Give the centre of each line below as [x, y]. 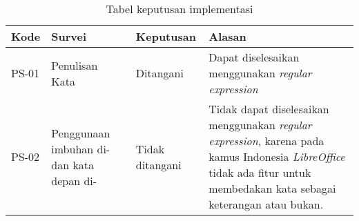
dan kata [73, 164]
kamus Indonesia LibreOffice [277, 156]
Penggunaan [81, 133]
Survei [69, 36]
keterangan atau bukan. [266, 204]
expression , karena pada [266, 141]
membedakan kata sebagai [272, 188]
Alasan [227, 36]
